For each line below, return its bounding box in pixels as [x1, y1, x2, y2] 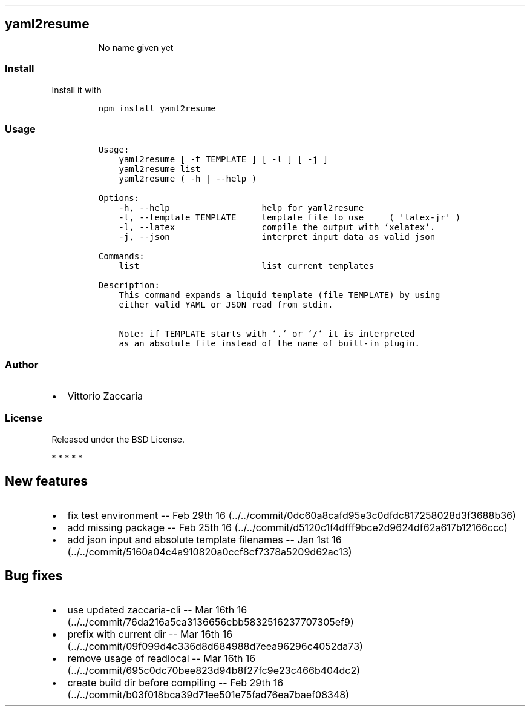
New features [5, 474, 88, 489]
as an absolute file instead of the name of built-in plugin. [119, 339, 420, 349]
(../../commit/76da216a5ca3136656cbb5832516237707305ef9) [67, 615, 354, 628]
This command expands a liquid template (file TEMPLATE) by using [119, 290, 440, 300]
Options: [98, 193, 140, 203]
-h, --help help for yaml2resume [119, 203, 364, 213]
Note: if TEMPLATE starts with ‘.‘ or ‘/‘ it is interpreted [119, 329, 415, 339]
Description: [98, 280, 160, 291]
